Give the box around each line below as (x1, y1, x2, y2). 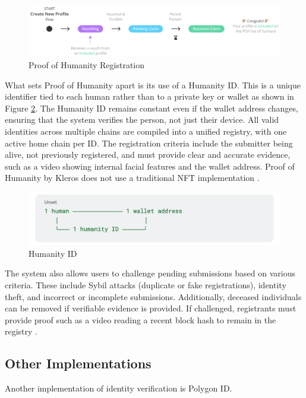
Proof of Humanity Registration (29, 58, 145, 71)
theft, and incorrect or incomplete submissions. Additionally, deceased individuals (5, 290, 302, 303)
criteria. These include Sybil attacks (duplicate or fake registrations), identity (5, 279, 286, 291)
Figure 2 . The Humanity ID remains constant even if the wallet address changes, (5, 101, 298, 114)
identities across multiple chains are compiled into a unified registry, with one (5, 125, 287, 137)
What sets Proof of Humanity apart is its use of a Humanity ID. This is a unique (5, 78, 301, 91)
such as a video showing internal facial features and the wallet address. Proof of (5, 160, 295, 172)
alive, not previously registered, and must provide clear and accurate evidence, (5, 148, 291, 161)
